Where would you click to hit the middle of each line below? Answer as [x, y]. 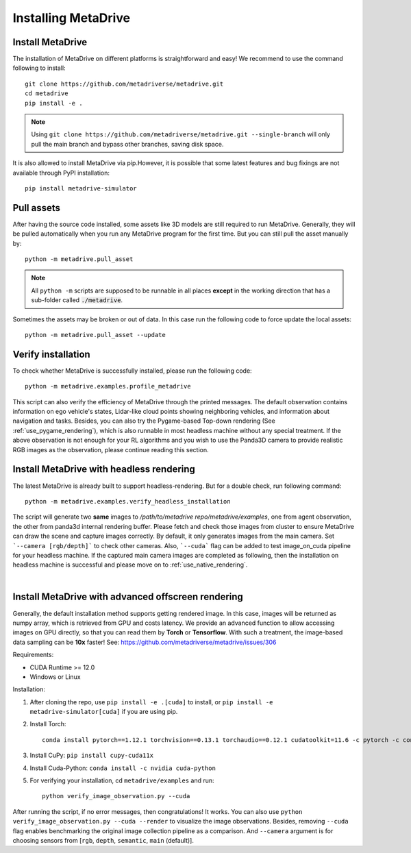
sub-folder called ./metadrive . [77, 300]
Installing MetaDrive [71, 18]
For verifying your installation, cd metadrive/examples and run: [122, 780]
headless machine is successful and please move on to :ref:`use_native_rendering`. [130, 565]
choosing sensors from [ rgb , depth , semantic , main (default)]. [103, 840]
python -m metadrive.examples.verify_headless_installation [128, 501]
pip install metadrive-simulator [81, 188]
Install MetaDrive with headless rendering [104, 469]
